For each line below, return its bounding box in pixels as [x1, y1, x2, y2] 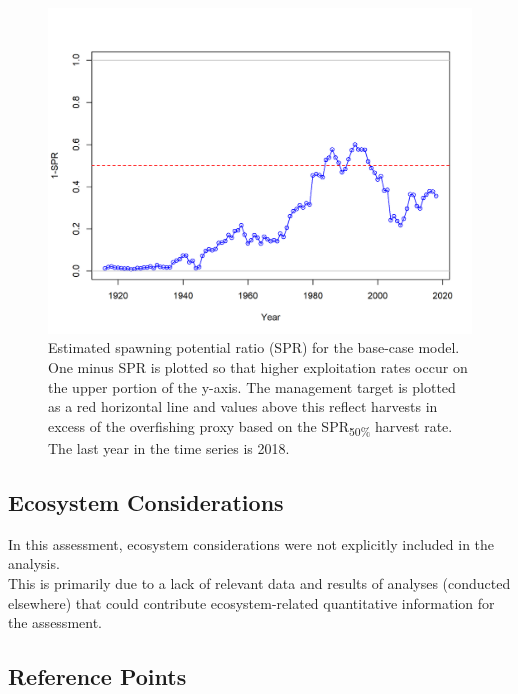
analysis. [8, 553, 60, 574]
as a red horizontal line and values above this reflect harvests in [48, 396, 438, 417]
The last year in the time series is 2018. [48, 437, 290, 458]
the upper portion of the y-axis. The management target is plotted [48, 376, 456, 397]
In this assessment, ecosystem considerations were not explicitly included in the [8, 533, 495, 554]
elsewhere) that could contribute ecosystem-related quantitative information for [8, 592, 495, 613]
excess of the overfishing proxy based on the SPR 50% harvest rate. [48, 415, 453, 439]
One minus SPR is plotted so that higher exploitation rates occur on [48, 357, 468, 378]
